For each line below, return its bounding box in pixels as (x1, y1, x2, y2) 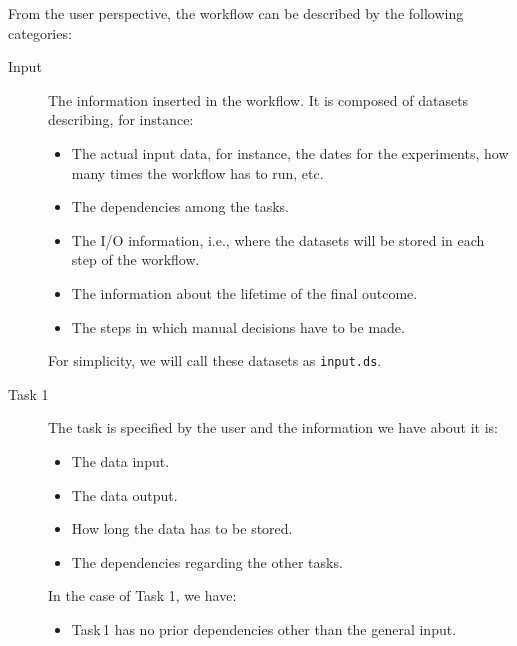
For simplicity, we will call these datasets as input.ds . (48, 350, 382, 371)
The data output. (71, 484, 178, 505)
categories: (8, 22, 72, 43)
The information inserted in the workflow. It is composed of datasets (48, 89, 469, 110)
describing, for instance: (48, 109, 194, 130)
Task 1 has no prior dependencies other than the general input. (71, 618, 457, 639)
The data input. (71, 450, 170, 471)
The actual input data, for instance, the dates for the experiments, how (71, 142, 509, 163)
